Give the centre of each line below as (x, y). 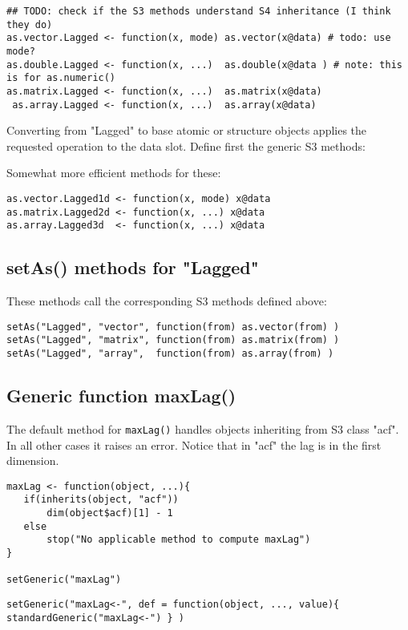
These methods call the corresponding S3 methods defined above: (167, 301)
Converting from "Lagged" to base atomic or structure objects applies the (187, 130)
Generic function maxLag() (121, 396)
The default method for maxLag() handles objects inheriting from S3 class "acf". (203, 428)
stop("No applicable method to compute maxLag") (179, 540)
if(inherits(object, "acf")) (101, 500)
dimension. (33, 460)
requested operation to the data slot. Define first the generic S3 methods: (186, 145)
